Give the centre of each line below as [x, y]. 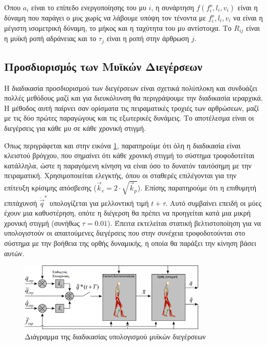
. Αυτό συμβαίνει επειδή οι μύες [214, 203]
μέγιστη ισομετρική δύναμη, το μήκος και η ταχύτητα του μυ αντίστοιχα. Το [118, 27]
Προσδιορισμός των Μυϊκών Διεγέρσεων [103, 66]
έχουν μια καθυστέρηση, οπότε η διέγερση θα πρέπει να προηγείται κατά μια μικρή [127, 213]
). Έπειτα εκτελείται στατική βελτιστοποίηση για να [184, 223]
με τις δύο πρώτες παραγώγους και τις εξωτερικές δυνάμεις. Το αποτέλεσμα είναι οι [129, 118]
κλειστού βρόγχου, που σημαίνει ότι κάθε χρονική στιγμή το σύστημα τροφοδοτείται [129, 155]
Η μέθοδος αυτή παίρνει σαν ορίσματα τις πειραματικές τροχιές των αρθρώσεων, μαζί [132, 108]
